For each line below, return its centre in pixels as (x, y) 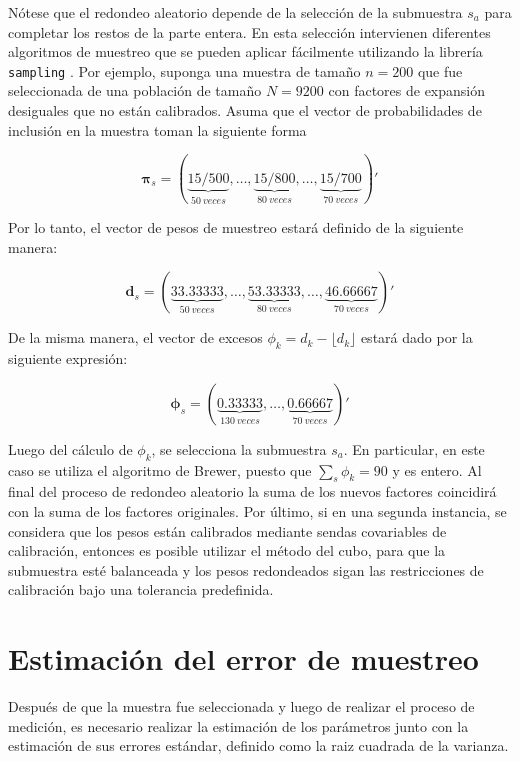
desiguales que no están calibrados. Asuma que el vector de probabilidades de (245, 110)
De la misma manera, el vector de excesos (135, 337)
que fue (440, 70)
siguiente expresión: (68, 358)
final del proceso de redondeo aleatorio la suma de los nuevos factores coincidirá (252, 491)
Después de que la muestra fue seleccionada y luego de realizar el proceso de (241, 706)
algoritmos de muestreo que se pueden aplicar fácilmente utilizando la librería (245, 51)
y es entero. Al (437, 469)
